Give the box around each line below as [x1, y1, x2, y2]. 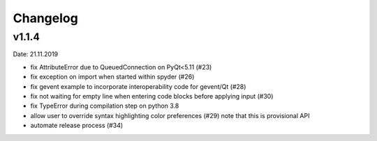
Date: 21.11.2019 [13, 50, 59, 58]
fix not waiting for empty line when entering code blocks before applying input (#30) [30, 92, 274, 100]
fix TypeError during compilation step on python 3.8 [30, 101, 179, 110]
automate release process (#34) [30, 122, 124, 130]
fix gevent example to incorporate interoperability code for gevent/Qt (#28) [30, 82, 246, 90]
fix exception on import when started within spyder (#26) [30, 73, 195, 81]
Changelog [13, 10, 78, 26]
